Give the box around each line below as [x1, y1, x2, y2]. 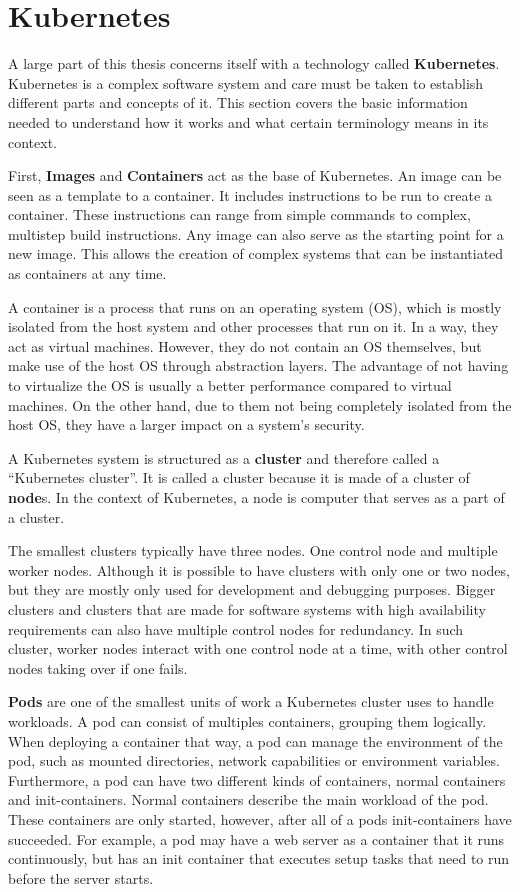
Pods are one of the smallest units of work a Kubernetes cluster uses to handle [8, 691, 494, 712]
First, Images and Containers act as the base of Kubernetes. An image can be [8, 165, 502, 186]
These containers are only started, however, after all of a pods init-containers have [8, 808, 512, 829]
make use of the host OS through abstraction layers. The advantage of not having [8, 355, 509, 376]
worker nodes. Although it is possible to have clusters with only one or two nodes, [8, 559, 510, 580]
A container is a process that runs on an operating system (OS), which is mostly [8, 296, 502, 317]
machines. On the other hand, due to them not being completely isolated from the [8, 394, 512, 415]
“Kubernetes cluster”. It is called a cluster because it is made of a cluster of [8, 467, 470, 488]
